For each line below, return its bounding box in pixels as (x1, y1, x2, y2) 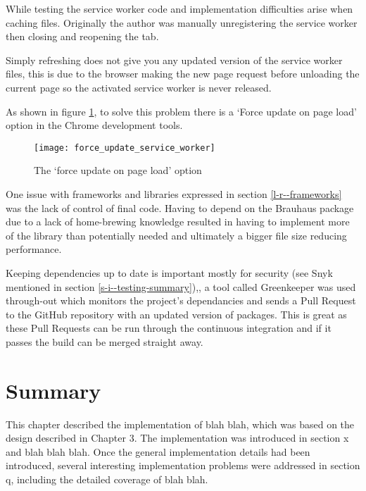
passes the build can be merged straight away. (6, 334, 203, 349)
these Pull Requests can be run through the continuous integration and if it (6, 321, 332, 335)
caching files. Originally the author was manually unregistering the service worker (6, 15, 358, 30)
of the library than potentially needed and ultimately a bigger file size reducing (6, 228, 347, 242)
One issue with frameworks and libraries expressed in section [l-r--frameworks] (6, 187, 342, 201)
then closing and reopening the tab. (6, 29, 159, 44)
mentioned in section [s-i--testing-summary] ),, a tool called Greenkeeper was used (6, 279, 356, 294)
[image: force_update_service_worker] (34, 142, 215, 153)
